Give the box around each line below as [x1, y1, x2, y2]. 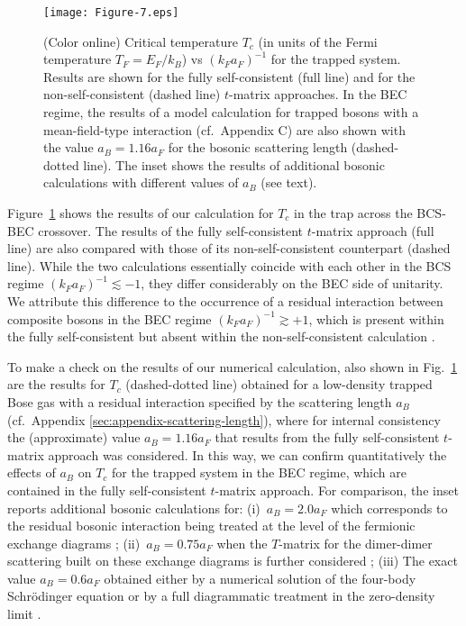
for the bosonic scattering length [168, 138, 348, 157]
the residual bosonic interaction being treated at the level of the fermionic [7, 516, 416, 535]
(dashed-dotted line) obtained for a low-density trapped [125, 375, 433, 394]
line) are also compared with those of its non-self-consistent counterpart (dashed [7, 239, 451, 258]
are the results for [7, 375, 105, 394]
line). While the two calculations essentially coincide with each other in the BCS [7, 256, 452, 275]
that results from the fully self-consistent [215, 428, 440, 447]
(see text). [260, 173, 317, 192]
